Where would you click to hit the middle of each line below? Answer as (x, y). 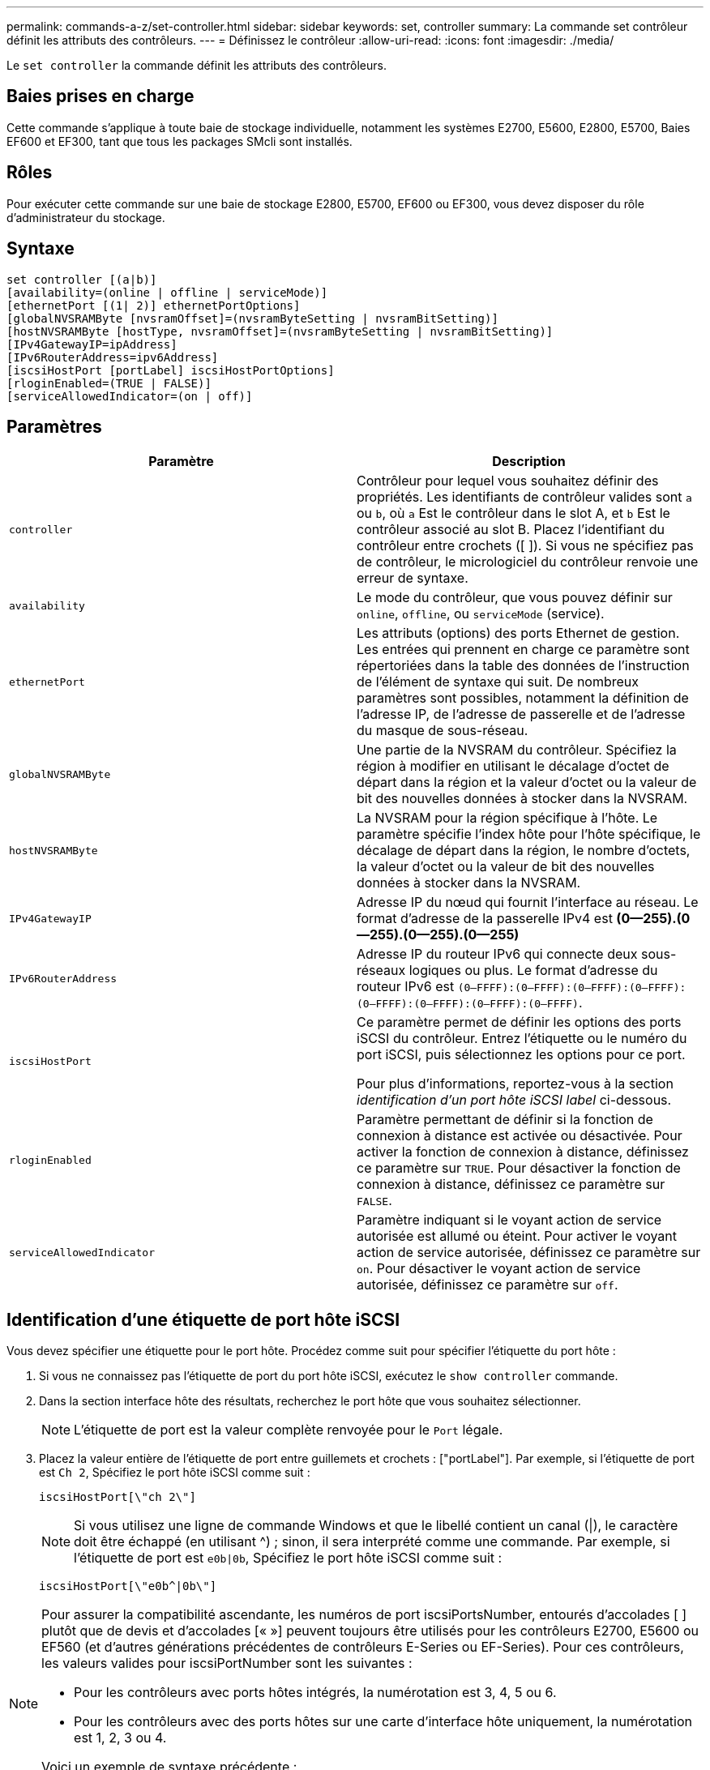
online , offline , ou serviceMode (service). (481, 614)
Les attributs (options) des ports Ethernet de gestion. (518, 633)
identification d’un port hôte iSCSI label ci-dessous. (514, 1100)
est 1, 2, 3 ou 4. (120, 1738)
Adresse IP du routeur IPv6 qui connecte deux (497, 954)
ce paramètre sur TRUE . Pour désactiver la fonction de (519, 1168)
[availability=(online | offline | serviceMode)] (167, 292)
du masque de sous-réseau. (443, 731)
